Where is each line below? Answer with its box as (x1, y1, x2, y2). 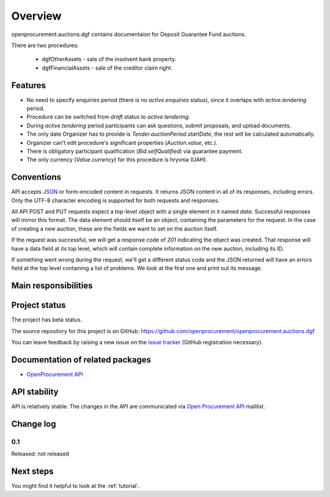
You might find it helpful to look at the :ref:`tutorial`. (11, 482, 140, 489)
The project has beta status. (11, 316, 82, 323)
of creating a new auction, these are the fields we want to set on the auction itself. (11, 225, 218, 232)
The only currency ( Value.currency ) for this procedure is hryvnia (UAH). (26, 156, 208, 163)
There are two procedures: (11, 42, 79, 49)
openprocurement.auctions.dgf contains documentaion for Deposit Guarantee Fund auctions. (11, 31, 246, 38)
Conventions (11, 172, 62, 183)
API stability (11, 386, 59, 397)
